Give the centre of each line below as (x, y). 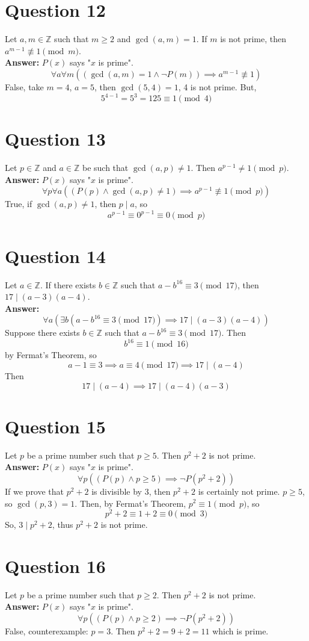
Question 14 (55, 255)
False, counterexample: (47, 631)
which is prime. (240, 631)
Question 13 (55, 139)
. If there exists (68, 284)
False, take (24, 86)
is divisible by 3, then (131, 491)
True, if (19, 204)
